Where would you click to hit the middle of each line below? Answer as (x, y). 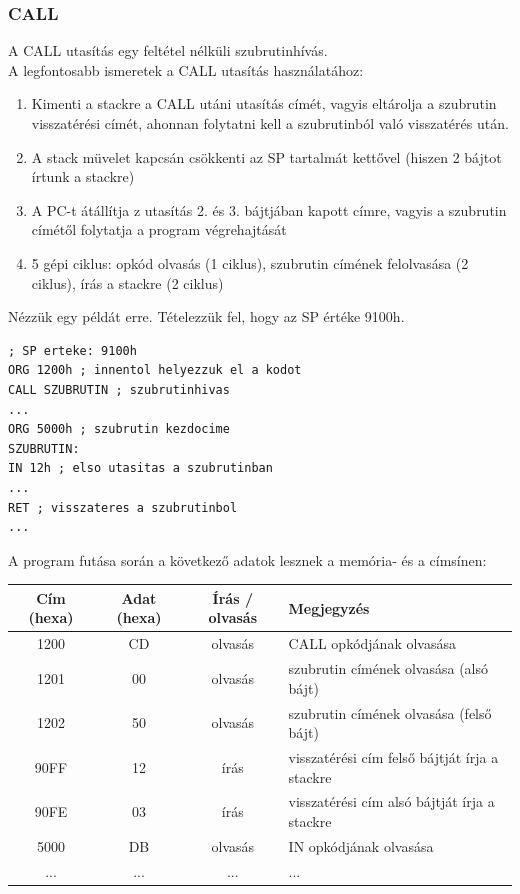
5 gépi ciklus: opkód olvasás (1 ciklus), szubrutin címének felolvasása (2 (250, 262)
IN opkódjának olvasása (361, 845)
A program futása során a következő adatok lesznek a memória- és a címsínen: (247, 559)
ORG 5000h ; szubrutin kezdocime (119, 429)
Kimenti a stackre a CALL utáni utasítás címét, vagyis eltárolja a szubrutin (264, 103)
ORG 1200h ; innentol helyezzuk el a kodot (155, 370)
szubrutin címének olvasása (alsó (388, 668)
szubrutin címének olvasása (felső (390, 712)
